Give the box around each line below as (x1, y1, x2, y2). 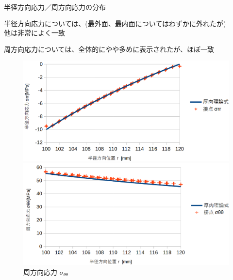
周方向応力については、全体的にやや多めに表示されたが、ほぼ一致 (4, 44, 215, 54)
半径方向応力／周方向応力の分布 (4, 2, 106, 12)
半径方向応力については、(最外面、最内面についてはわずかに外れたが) (4, 18, 226, 28)
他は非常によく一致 (4, 28, 65, 38)
